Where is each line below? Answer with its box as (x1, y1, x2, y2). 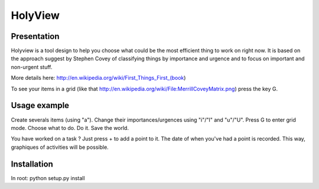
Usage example (11, 100, 70, 110)
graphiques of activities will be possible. (11, 144, 109, 151)
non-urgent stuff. (11, 63, 53, 70)
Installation (11, 159, 53, 169)
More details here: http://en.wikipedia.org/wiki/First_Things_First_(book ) (11, 74, 186, 82)
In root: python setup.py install (11, 174, 85, 181)
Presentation (11, 31, 60, 41)
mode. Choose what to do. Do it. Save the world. (11, 124, 129, 131)
